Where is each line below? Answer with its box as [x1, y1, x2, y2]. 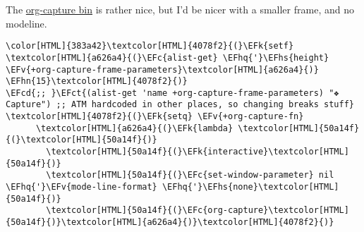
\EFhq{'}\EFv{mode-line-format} [6, 182, 157, 193]
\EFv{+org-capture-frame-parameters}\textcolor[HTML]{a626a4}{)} [6, 64, 319, 75]
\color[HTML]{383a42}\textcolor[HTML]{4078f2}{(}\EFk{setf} [6, 41, 294, 51]
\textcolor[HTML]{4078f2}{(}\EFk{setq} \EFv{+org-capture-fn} [6, 111, 304, 122]
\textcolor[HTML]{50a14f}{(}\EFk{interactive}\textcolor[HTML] [46, 147, 349, 157]
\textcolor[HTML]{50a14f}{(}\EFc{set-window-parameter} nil [46, 170, 334, 181]
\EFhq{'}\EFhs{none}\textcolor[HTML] [162, 182, 339, 193]
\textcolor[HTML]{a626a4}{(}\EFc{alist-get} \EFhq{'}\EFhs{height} [6, 52, 329, 63]
